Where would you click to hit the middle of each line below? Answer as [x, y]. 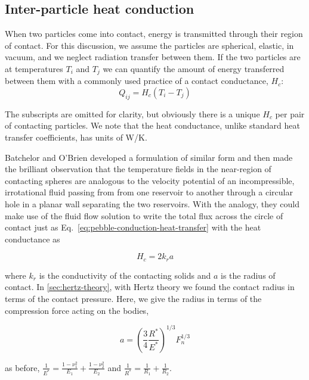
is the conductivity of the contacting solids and [125, 275]
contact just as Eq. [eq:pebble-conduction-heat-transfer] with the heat [133, 227]
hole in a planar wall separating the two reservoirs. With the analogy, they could [152, 203]
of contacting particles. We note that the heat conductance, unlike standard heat [152, 125]
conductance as [33, 239]
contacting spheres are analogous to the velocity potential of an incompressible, [150, 180]
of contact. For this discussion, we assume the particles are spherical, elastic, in [149, 45]
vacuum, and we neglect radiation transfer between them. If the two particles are [153, 57]
